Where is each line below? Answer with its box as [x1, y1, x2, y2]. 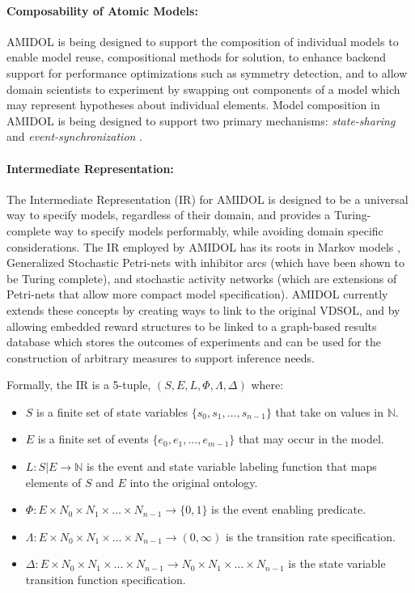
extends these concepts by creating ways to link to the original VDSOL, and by [6, 301, 400, 318]
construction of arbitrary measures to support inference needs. [6, 349, 315, 366]
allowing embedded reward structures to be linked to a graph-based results [6, 317, 377, 334]
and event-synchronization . [6, 128, 143, 145]
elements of [25, 473, 82, 490]
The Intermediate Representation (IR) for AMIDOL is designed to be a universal [6, 190, 409, 207]
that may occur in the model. [238, 430, 384, 447]
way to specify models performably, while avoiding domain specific [54, 222, 383, 239]
